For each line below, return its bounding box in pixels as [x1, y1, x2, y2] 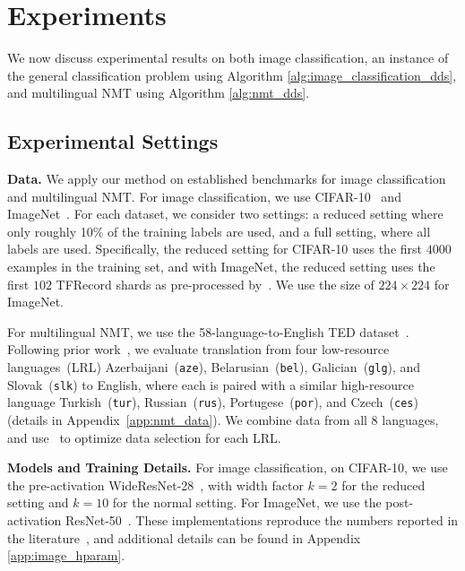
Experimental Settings [7, 127, 219, 155]
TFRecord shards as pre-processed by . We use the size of [56, 274, 375, 293]
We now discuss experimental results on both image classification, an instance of [7, 48, 449, 67]
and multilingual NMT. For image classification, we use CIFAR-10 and [7, 186, 401, 205]
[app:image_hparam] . [7, 546, 125, 565]
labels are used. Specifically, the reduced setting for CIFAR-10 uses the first [7, 239, 422, 258]
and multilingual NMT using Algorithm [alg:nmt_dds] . [7, 83, 310, 102]
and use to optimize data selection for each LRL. [7, 428, 281, 446]
